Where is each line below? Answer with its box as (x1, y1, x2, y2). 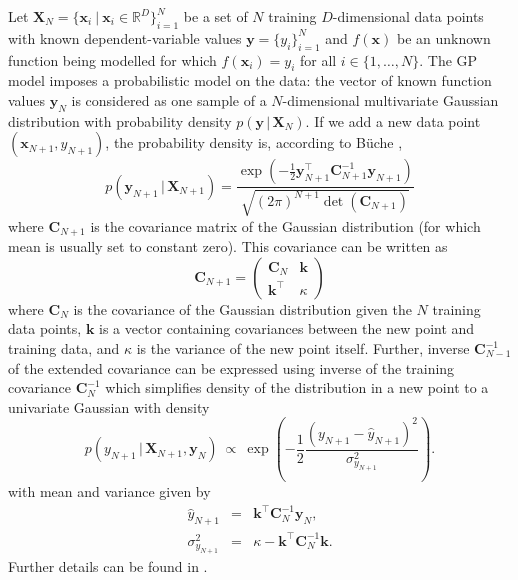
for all (299, 49, 337, 70)
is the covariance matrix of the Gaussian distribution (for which (90, 215, 481, 236)
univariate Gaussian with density (8, 396, 210, 417)
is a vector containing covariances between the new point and (99, 318, 475, 339)
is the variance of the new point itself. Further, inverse (136, 338, 470, 359)
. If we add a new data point (305, 110, 481, 131)
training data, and (8, 338, 120, 359)
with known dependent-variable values (8, 27, 242, 48)
